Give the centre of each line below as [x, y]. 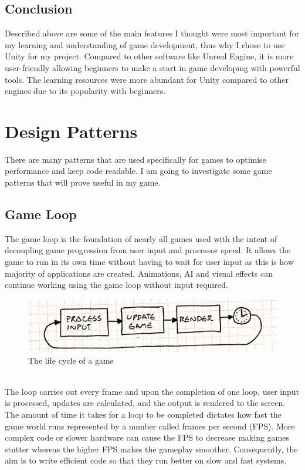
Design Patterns [71, 131]
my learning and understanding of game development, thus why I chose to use [145, 44]
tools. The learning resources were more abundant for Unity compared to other [147, 79]
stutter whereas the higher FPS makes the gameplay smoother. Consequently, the [151, 449]
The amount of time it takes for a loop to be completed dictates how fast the [143, 414]
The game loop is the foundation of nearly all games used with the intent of [141, 238]
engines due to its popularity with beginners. [85, 91]
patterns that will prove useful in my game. [83, 182]
